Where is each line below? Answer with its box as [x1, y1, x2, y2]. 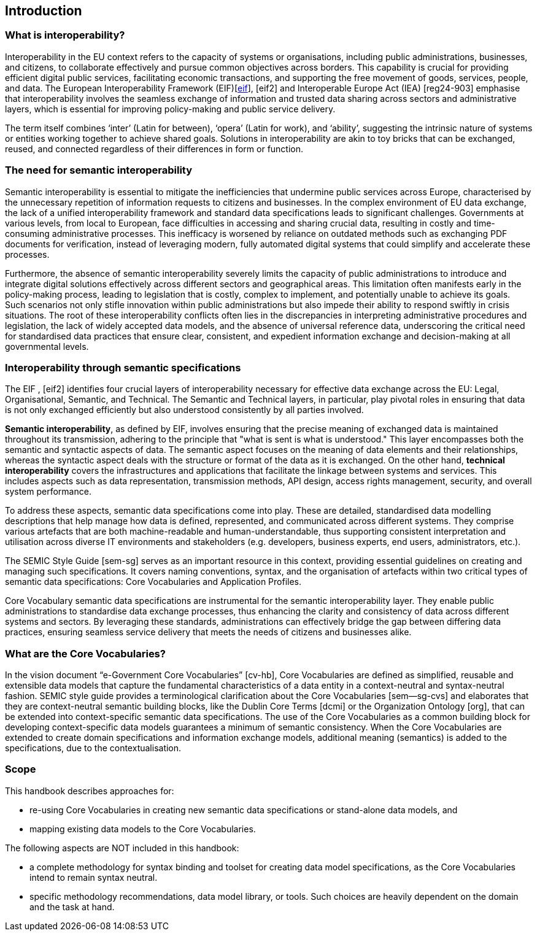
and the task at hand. [29, 901, 115, 912]
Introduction [5, 3, 82, 18]
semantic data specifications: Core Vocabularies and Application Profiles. [5, 576, 302, 587]
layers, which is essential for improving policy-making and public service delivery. [5, 103, 336, 114]
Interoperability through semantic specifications [5, 361, 241, 374]
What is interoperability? [5, 29, 125, 42]
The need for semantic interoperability [5, 164, 193, 177]
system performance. [5, 486, 91, 497]
